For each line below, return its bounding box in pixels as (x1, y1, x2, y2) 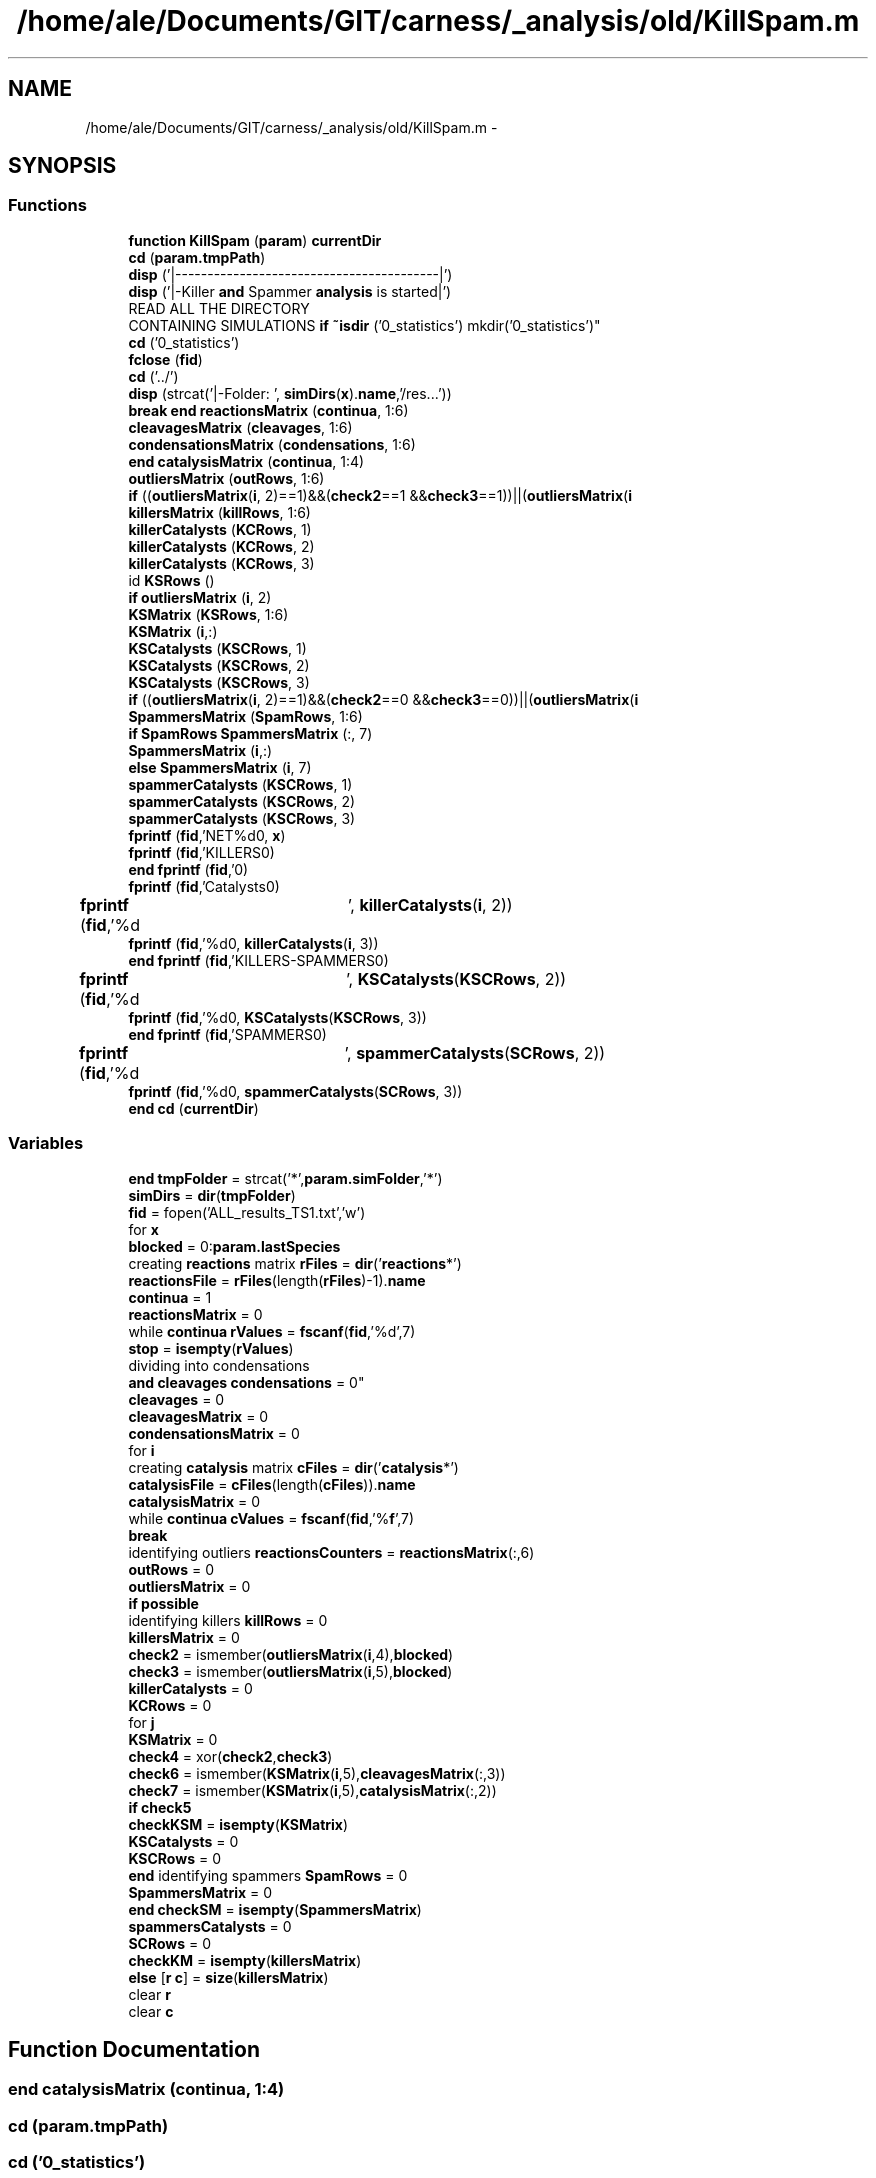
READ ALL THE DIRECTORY (128, 299, 310, 317)
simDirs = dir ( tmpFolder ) (128, 1186, 296, 1204)
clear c (128, 2002, 174, 2020)
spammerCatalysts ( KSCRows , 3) (128, 809, 356, 827)
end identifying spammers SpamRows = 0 (128, 1866, 408, 1884)
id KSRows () (128, 571, 215, 589)
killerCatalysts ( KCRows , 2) (128, 537, 315, 555)
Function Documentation (8, 2036, 260, 2062)
